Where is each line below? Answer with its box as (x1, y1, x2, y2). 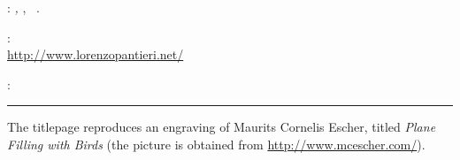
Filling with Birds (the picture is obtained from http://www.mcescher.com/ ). (7, 134, 425, 153)
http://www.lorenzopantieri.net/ (7, 45, 184, 64)
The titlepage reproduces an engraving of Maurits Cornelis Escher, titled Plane (7, 118, 436, 136)
